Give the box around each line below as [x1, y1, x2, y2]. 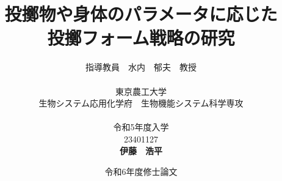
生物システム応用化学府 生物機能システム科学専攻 [38, 97, 244, 109]
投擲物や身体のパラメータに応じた [4, 1, 278, 26]
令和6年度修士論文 [104, 165, 178, 178]
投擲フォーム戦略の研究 [47, 25, 235, 50]
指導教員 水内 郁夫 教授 [85, 61, 197, 73]
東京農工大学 [115, 84, 167, 97]
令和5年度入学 [113, 120, 169, 133]
